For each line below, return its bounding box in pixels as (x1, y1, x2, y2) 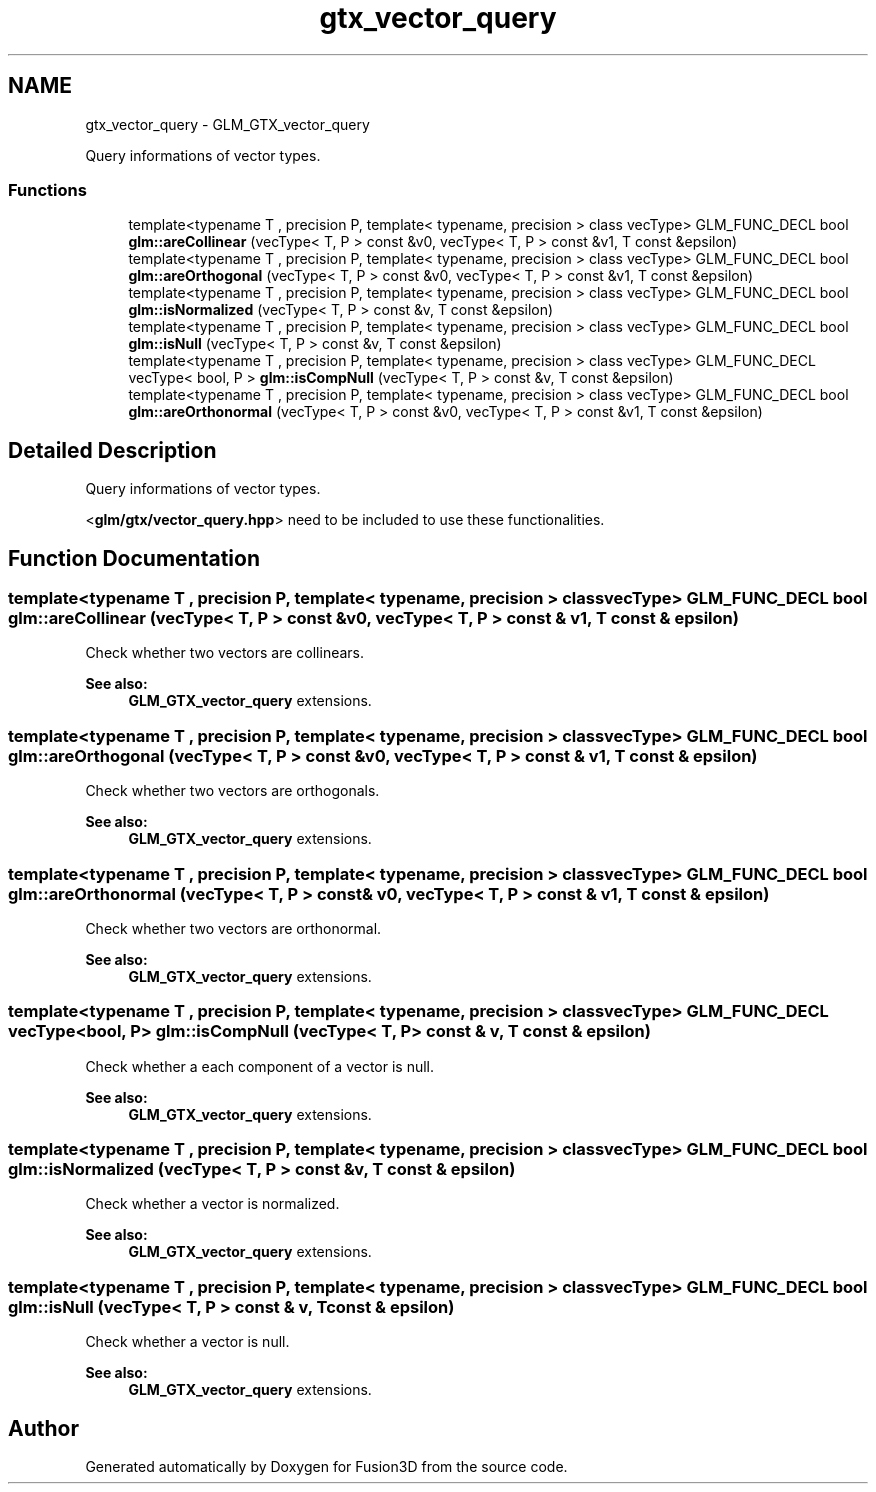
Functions (8, 179, 87, 200)
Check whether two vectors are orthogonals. (85, 782, 380, 800)
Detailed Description (8, 437, 217, 463)
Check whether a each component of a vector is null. (85, 1057, 435, 1075)
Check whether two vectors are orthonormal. (85, 919, 382, 937)
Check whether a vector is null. (85, 1333, 290, 1351)
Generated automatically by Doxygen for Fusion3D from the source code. (85, 1458, 568, 1475)
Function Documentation (8, 545, 260, 571)
